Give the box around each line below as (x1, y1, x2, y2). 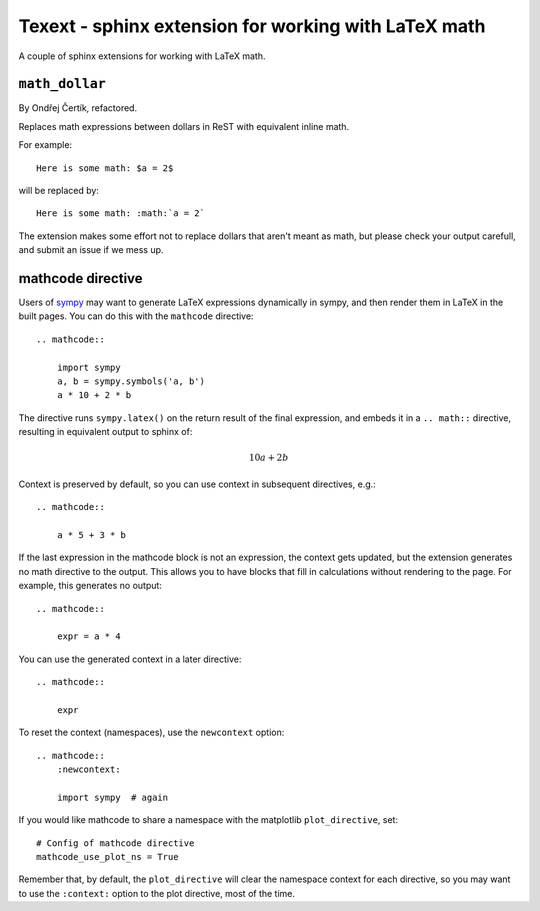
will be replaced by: (18, 185, 100, 197)
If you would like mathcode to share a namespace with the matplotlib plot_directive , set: (18, 814, 399, 826)
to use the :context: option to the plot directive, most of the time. (18, 887, 295, 899)
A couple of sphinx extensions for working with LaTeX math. (18, 50, 266, 62)
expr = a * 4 (56, 631, 121, 642)
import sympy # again (56, 791, 169, 803)
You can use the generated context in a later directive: (18, 653, 242, 665)
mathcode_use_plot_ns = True (36, 851, 179, 862)
